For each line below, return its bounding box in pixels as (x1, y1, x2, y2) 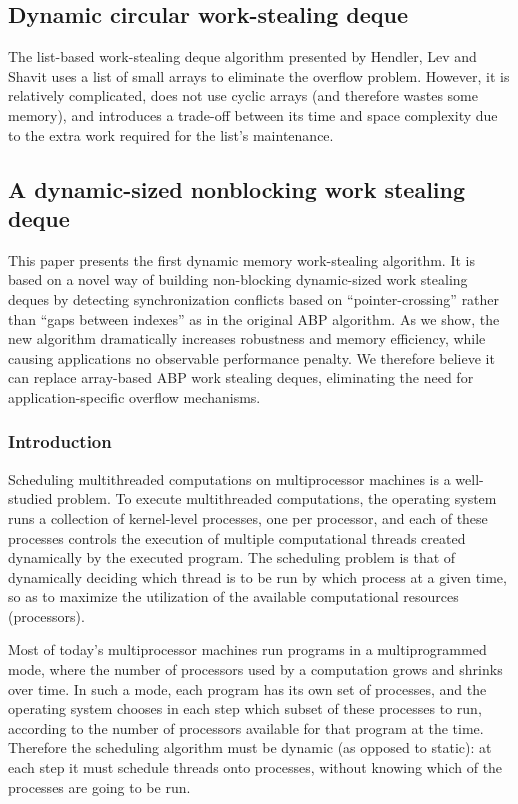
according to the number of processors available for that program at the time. (8, 717, 484, 738)
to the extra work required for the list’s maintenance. (8, 124, 334, 145)
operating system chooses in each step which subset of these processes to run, (8, 698, 482, 719)
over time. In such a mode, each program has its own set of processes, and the (8, 678, 487, 699)
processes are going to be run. (8, 776, 191, 797)
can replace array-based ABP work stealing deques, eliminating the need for (8, 367, 474, 388)
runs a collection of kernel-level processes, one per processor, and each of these (8, 507, 488, 528)
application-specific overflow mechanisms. (8, 386, 261, 407)
